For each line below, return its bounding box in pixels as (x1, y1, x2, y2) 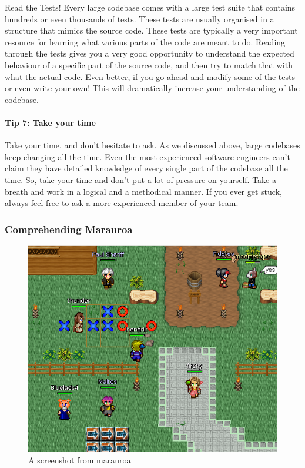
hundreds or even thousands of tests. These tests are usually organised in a (5, 12, 274, 25)
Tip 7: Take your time (5, 116, 96, 128)
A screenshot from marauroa (28, 454, 131, 466)
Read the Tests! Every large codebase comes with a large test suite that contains (5, 1, 296, 13)
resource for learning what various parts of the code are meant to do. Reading (5, 35, 286, 48)
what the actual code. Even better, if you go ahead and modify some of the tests (5, 70, 295, 82)
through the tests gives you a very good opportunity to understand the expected (5, 47, 294, 59)
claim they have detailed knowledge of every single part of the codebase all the (5, 162, 288, 174)
